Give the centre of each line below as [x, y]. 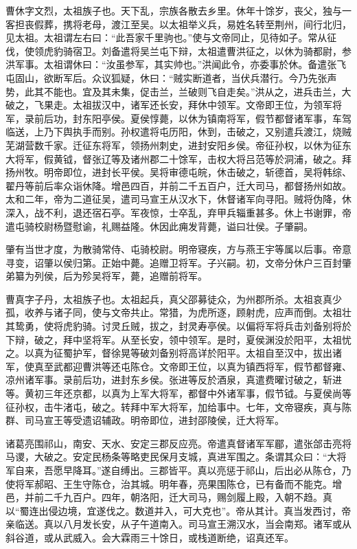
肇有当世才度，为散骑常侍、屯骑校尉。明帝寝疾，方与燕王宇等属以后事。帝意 [178, 249]
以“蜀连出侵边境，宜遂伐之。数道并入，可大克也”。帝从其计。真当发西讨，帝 [178, 510]
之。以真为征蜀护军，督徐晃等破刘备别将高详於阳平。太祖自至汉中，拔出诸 [174, 353]
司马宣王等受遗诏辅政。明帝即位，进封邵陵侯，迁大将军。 [154, 420]
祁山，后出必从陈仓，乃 [298, 470]
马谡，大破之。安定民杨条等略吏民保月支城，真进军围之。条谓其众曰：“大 [171, 457]
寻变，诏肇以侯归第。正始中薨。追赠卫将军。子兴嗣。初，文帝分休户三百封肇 [178, 262]
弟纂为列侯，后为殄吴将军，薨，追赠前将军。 [106, 276]
